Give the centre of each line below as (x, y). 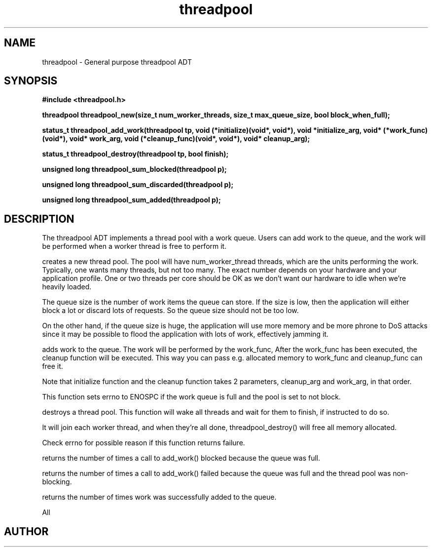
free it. (53, 366)
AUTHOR (26, 531)
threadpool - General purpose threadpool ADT (117, 62)
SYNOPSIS (31, 81)
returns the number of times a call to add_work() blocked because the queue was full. (181, 458)
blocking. (57, 482)
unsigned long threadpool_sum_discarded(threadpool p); (138, 185)
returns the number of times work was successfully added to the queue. (159, 497)
